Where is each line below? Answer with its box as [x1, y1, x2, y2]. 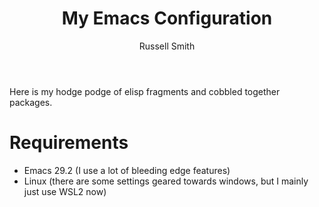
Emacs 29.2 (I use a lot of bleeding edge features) [23, 164, 231, 176]
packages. [9, 96, 53, 108]
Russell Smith [138, 40, 196, 52]
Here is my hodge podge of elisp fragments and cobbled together [9, 85, 281, 97]
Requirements [9, 132, 129, 154]
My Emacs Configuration [61, 7, 273, 30]
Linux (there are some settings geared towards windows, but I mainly [23, 175, 309, 187]
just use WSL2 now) [23, 185, 107, 197]
